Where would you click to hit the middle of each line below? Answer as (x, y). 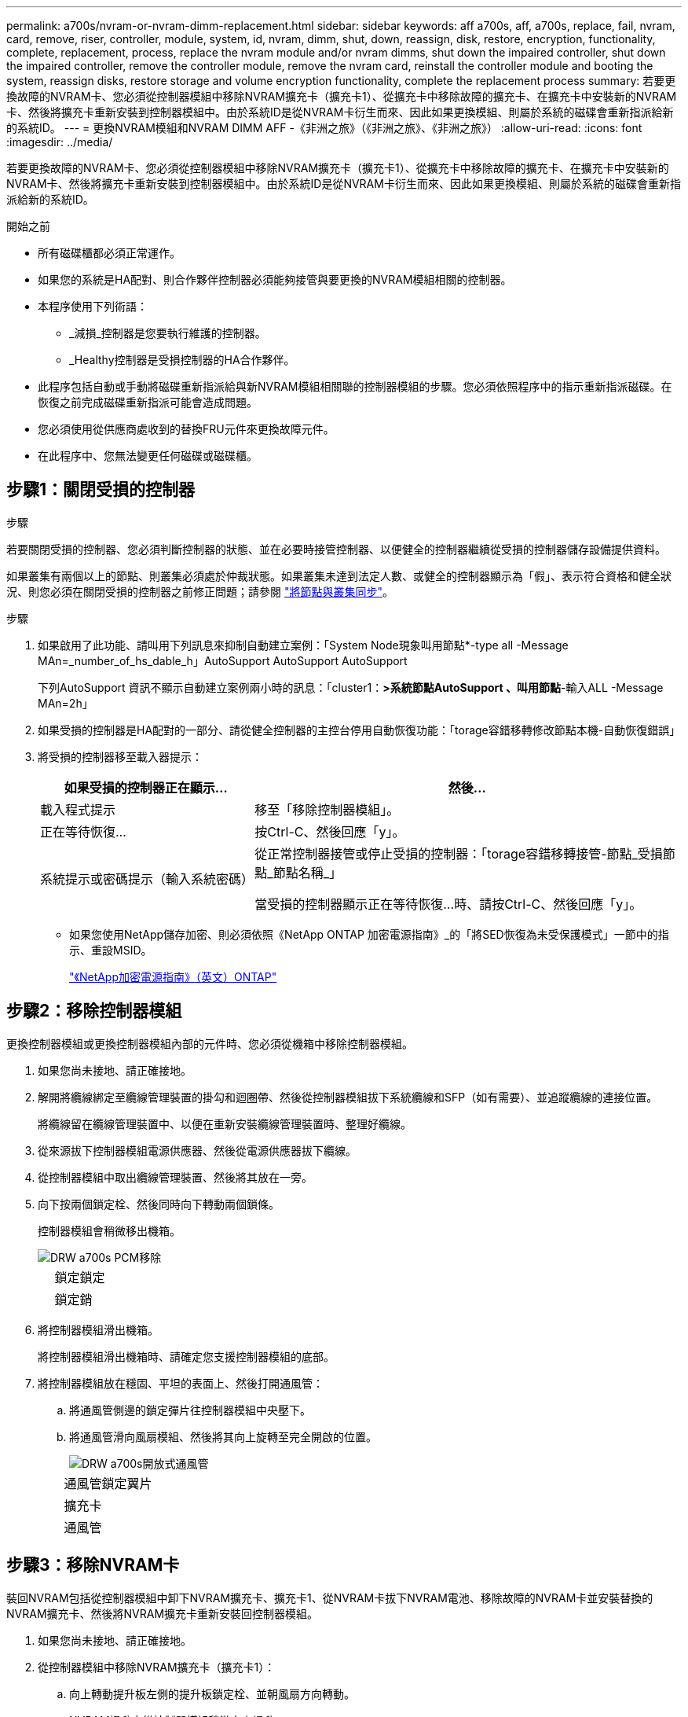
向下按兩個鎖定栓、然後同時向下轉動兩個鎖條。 (159, 1204)
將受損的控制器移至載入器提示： (120, 756)
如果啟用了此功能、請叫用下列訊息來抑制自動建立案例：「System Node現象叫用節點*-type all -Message (303, 645)
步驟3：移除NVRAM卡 (93, 1565)
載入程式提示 (78, 809)
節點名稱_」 (307, 872)
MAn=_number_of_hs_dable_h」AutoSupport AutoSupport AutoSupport (223, 660)
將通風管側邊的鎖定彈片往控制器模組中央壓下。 (190, 1410)
